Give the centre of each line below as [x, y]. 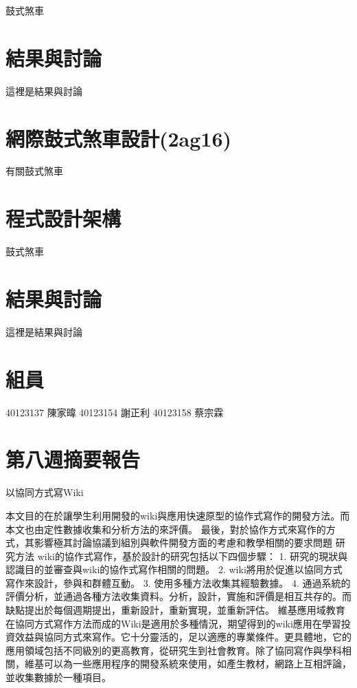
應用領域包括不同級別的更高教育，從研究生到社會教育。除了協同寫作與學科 [174, 650]
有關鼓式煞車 [34, 171]
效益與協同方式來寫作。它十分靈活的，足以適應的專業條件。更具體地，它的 [183, 637]
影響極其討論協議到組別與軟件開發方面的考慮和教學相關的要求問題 [183, 542]
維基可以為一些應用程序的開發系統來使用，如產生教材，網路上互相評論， [188, 664]
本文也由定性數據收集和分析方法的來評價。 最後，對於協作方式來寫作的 [166, 529]
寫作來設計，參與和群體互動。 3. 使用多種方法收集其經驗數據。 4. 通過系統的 [178, 582]
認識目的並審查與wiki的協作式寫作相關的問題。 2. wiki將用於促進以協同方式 [174, 569]
